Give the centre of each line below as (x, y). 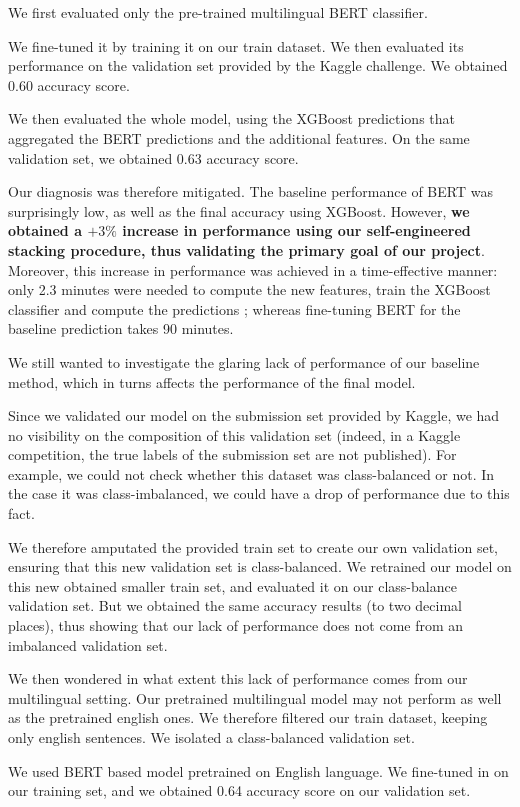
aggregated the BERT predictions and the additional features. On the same (239, 137)
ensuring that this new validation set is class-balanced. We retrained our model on (260, 566)
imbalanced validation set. (88, 644)
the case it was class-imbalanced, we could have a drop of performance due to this (259, 493)
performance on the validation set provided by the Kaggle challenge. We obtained (258, 65)
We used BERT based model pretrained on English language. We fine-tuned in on (258, 770)
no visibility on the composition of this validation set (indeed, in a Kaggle (234, 434)
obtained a (45, 230)
